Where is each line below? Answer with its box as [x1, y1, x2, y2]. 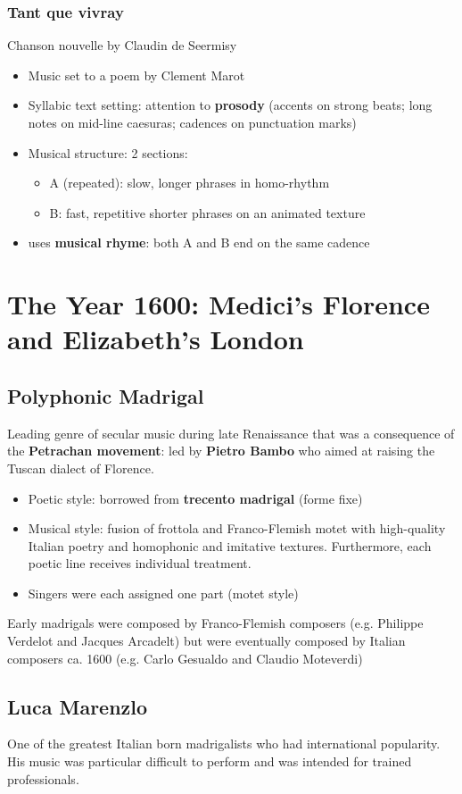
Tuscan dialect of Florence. [7, 458, 154, 477]
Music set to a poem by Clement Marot [28, 65, 245, 84]
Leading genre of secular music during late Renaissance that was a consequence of [7, 423, 455, 442]
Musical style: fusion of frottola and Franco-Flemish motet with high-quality [28, 519, 446, 538]
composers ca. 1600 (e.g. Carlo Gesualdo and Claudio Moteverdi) [7, 648, 363, 667]
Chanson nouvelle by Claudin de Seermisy [7, 36, 237, 54]
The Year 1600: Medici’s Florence [7, 286, 430, 322]
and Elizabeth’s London [7, 321, 304, 357]
